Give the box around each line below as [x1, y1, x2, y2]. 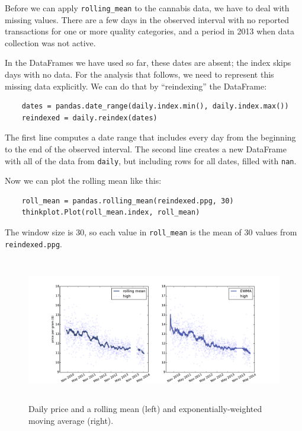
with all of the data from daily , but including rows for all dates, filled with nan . [5, 154, 297, 167]
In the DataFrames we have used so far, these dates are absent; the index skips [5, 56, 291, 69]
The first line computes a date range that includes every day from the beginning [5, 131, 296, 143]
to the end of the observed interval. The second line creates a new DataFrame [5, 143, 287, 155]
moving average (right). [28, 414, 114, 426]
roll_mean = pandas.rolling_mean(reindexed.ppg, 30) [21, 196, 234, 205]
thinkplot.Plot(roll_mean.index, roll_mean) [21, 208, 200, 217]
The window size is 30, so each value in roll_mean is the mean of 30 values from [5, 226, 297, 238]
